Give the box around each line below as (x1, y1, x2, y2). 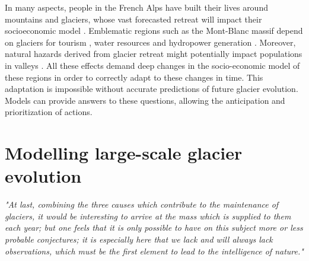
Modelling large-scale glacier (5, 141, 243, 165)
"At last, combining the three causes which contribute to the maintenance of (5, 198, 279, 211)
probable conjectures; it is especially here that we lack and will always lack (5, 233, 273, 246)
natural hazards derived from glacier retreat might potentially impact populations (5, 47, 302, 60)
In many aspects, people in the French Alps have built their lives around (5, 1, 268, 13)
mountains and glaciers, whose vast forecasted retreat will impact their (5, 12, 262, 25)
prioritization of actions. (5, 106, 93, 118)
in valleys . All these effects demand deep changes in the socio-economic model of (5, 59, 300, 71)
